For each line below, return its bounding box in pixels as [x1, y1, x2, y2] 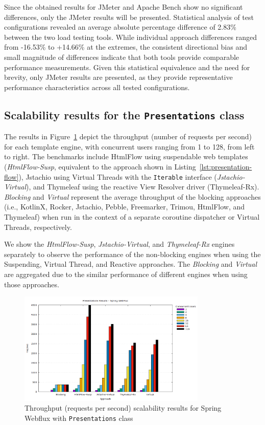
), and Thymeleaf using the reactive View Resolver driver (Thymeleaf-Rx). [26, 181, 259, 192]
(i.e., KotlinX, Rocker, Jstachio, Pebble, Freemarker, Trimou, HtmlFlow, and [4, 201, 245, 212]
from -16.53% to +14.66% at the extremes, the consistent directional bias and [4, 41, 247, 52]
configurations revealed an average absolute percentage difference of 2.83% [4, 22, 236, 32]
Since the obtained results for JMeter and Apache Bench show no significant [4, 2, 243, 12]
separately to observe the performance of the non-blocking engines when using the [4, 248, 261, 259]
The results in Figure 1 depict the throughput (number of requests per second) [4, 131, 252, 142]
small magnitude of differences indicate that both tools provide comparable [4, 51, 239, 62]
